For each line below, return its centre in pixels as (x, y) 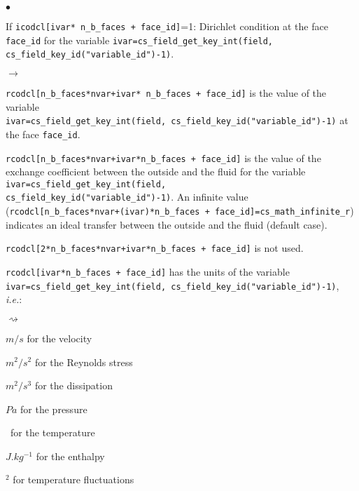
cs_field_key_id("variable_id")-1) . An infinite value (127, 197)
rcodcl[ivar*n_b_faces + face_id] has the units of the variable (148, 271)
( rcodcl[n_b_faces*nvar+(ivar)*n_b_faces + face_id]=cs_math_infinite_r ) (180, 211)
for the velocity (59, 338)
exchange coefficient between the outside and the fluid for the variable (156, 171)
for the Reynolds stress (84, 362)
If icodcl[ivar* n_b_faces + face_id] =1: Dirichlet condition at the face (167, 26)
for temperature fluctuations (73, 479)
